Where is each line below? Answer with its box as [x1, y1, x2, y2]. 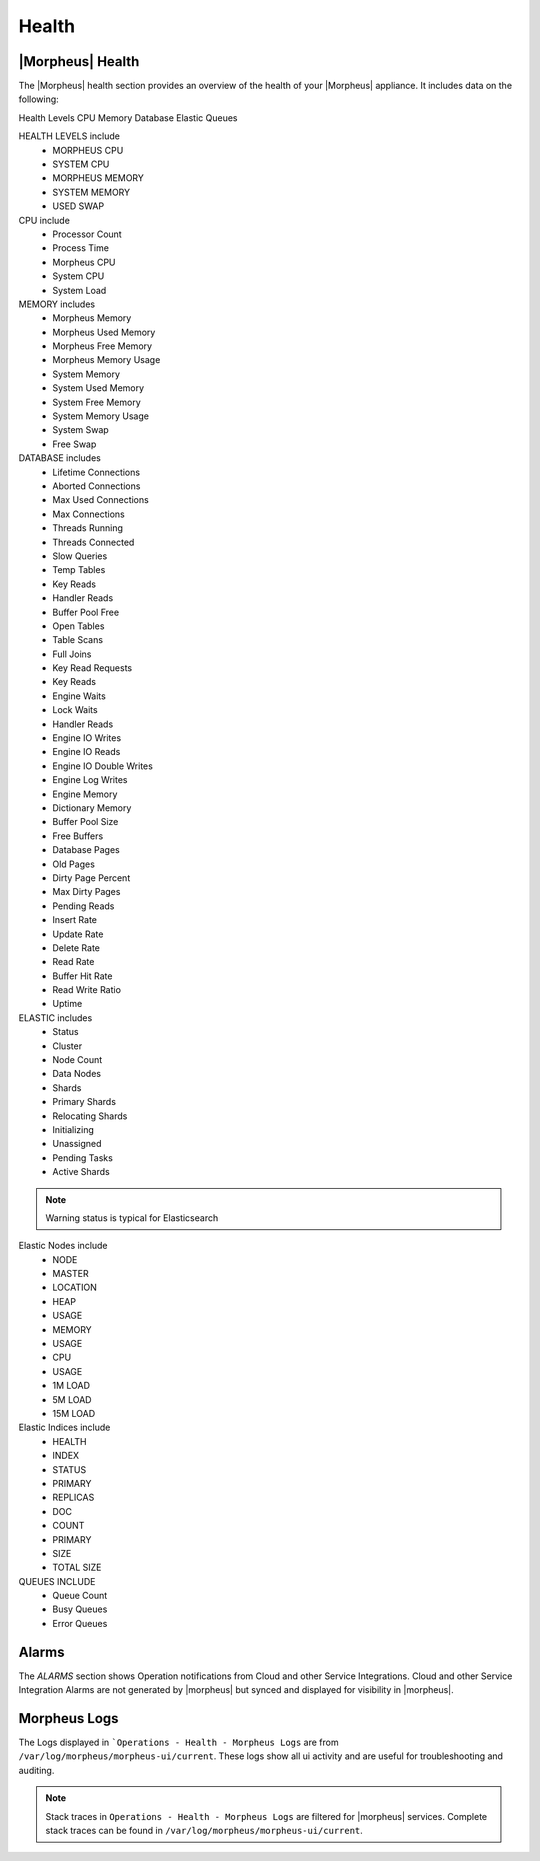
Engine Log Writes [52, 774, 128, 786]
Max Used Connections [52, 494, 149, 506]
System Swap [52, 424, 109, 436]
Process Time [52, 242, 110, 254]
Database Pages [52, 844, 120, 856]
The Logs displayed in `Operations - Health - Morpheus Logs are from [18, 1736, 339, 1749]
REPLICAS [52, 1491, 95, 1504]
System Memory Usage [52, 410, 150, 422]
